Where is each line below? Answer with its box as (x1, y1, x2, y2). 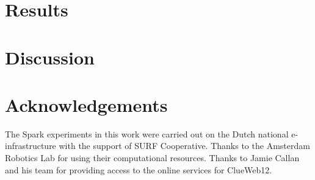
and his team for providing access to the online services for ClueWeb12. (5, 163, 272, 176)
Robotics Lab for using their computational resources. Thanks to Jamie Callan (5, 151, 300, 164)
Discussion (5, 44, 95, 69)
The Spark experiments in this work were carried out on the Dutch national (5, 127, 289, 140)
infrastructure (5, 139, 56, 152)
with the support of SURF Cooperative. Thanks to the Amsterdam (59, 139, 310, 152)
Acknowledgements (5, 92, 168, 117)
